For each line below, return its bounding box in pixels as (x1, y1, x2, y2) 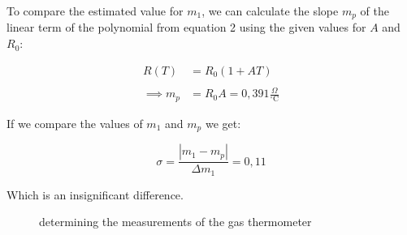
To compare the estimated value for (6, 2, 184, 19)
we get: (205, 114, 241, 131)
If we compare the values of (6, 114, 143, 131)
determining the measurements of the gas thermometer (39, 213, 312, 230)
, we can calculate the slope (201, 2, 339, 19)
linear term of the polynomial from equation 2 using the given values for (6, 19, 366, 36)
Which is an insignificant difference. (6, 186, 184, 203)
